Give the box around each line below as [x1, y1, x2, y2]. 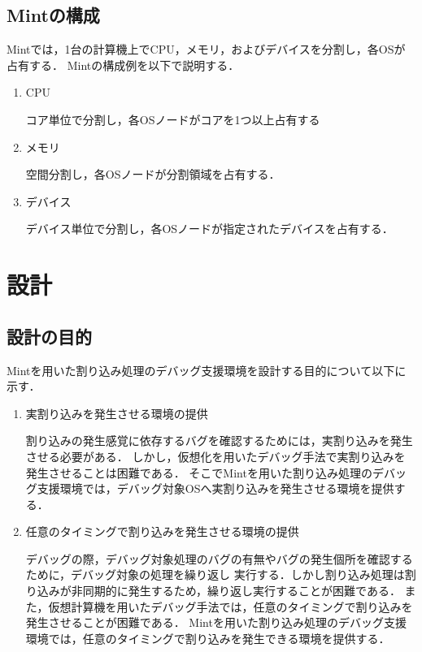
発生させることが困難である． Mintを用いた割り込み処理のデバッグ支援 [25, 614, 407, 631]
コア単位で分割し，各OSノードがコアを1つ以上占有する [25, 110, 320, 127]
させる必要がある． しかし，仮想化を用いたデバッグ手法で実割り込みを [25, 447, 406, 464]
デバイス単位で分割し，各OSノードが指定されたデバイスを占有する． [25, 220, 394, 237]
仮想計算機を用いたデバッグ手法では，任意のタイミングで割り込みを [48, 598, 413, 615]
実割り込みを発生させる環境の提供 [25, 404, 208, 421]
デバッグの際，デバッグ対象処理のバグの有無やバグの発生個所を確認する [25, 550, 413, 567]
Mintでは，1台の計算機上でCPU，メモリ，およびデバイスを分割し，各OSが [7, 41, 406, 58]
